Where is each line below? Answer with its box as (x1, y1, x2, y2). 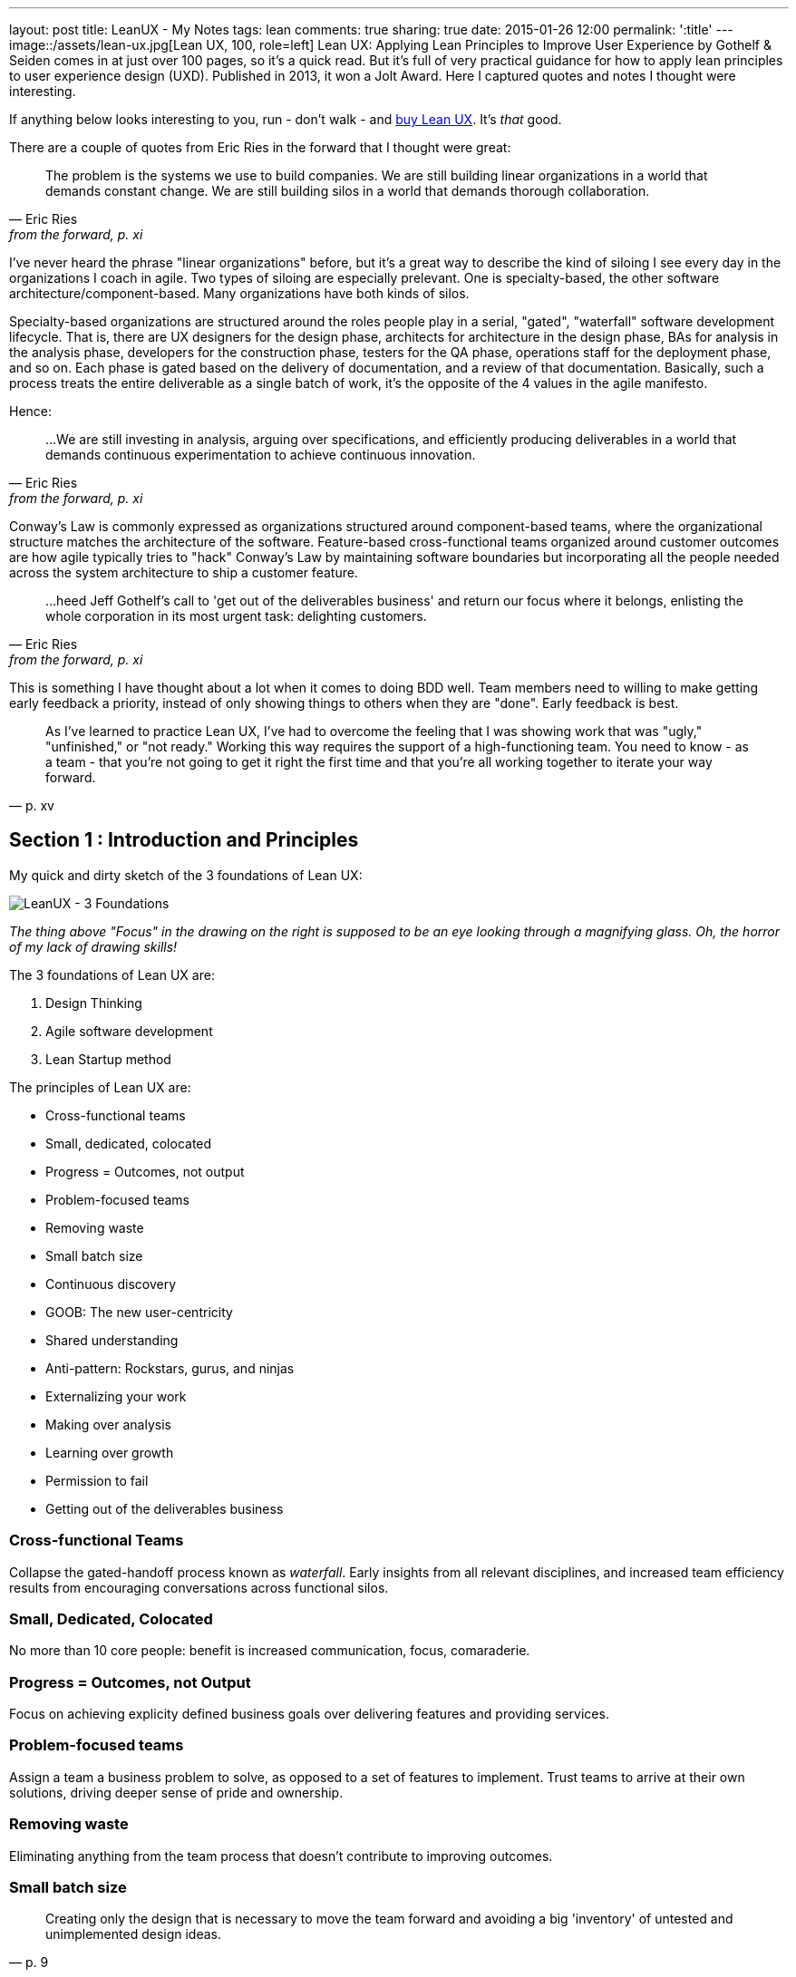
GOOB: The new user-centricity (45, 1303, 233, 1320)
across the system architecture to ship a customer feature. (9, 565, 358, 580)
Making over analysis (45, 1416, 171, 1432)
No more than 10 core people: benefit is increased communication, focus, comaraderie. (9, 1643, 530, 1659)
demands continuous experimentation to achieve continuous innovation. (45, 447, 476, 462)
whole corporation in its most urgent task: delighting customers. (45, 608, 427, 624)
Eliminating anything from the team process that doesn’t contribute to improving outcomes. (9, 1847, 553, 1864)
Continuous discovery (45, 1275, 176, 1292)
